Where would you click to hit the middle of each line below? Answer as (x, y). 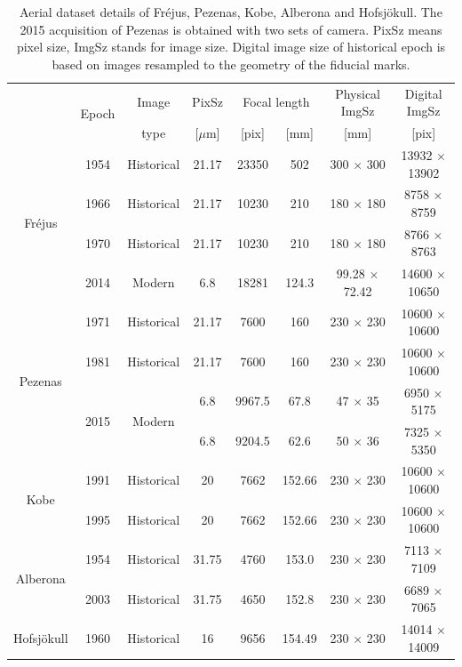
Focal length (276, 102)
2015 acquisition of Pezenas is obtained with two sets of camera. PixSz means (231, 29)
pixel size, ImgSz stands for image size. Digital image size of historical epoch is (231, 47)
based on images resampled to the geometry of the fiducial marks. (231, 64)
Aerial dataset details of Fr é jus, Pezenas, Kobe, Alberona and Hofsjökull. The (231, 12)
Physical (358, 93)
